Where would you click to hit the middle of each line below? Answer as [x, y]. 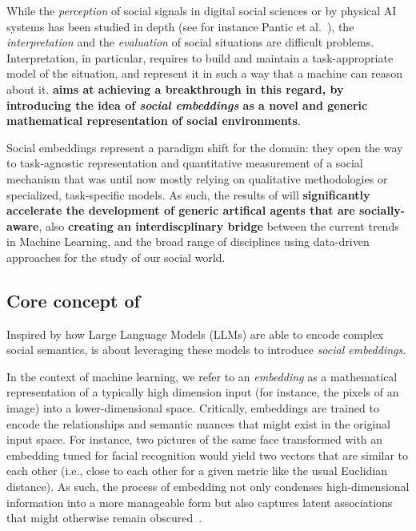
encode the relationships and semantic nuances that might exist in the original [198, 423]
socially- [382, 210]
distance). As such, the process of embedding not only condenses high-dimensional [208, 487]
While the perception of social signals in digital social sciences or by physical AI [202, 10]
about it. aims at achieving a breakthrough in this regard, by [175, 88]
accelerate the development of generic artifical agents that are [181, 210]
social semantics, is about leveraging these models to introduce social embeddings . [206, 350]
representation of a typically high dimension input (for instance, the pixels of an [203, 392]
